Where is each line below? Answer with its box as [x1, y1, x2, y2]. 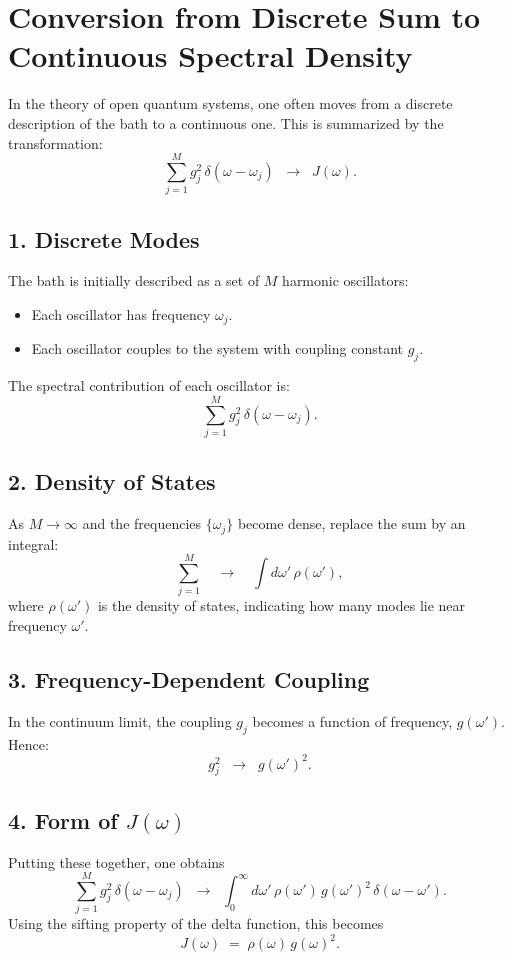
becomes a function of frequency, [252, 710, 453, 731]
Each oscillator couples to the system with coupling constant [31, 338, 404, 359]
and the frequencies [82, 513, 202, 534]
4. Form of [8, 804, 118, 835]
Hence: [8, 733, 49, 754]
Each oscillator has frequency [31, 304, 211, 325]
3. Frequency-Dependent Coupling [8, 663, 370, 694]
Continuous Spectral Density [8, 35, 413, 76]
